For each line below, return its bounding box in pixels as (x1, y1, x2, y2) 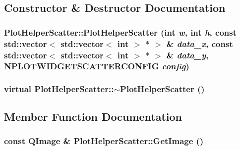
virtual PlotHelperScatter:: (4, 83, 114, 95)
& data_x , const (166, 37, 233, 50)
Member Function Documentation (4, 108, 182, 124)
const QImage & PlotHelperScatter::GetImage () (4, 134, 204, 147)
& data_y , (166, 49, 209, 61)
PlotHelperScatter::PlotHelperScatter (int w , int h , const (4, 26, 237, 38)
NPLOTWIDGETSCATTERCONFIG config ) (4, 60, 189, 72)
